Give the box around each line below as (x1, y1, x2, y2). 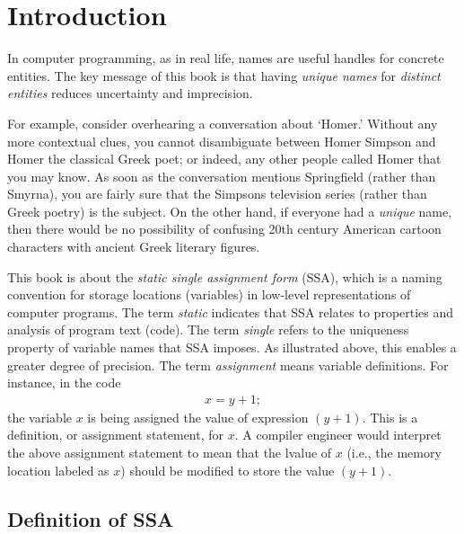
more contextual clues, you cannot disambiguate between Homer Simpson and (7, 131, 436, 150)
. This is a (362, 407, 418, 426)
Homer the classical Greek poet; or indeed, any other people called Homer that (7, 149, 442, 168)
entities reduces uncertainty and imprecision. (7, 84, 253, 102)
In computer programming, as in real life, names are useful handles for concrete (7, 49, 444, 67)
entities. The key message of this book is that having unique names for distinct (7, 66, 441, 85)
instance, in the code (7, 373, 121, 392)
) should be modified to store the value (120, 460, 335, 479)
